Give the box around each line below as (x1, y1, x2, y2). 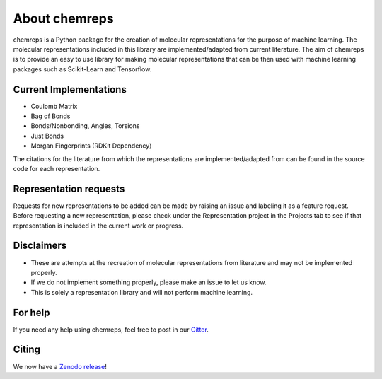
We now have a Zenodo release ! (13, 362, 108, 371)
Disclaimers (13, 240, 67, 252)
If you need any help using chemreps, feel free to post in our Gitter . (13, 325, 209, 334)
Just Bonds (30, 132, 64, 140)
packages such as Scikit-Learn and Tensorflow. (13, 64, 152, 74)
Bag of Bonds (30, 112, 71, 120)
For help (13, 306, 50, 318)
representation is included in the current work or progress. (13, 221, 184, 230)
